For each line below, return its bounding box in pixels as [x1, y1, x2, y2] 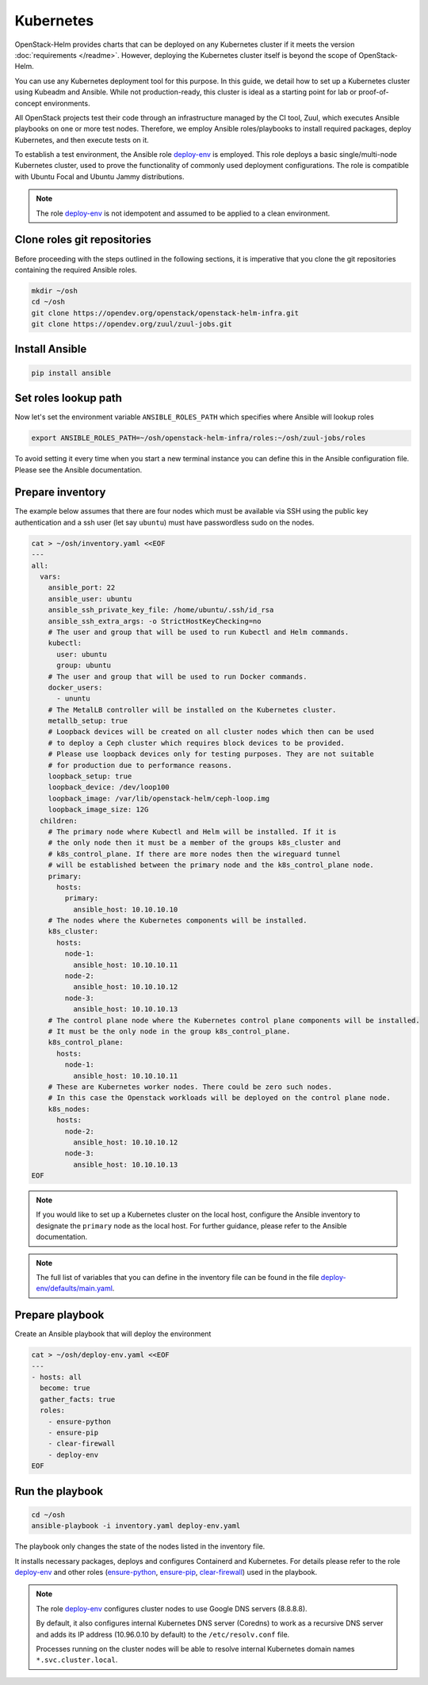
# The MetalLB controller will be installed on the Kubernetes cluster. [48, 705, 337, 714]
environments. [43, 98, 90, 108]
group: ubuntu [56, 661, 111, 670]
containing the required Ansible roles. [14, 265, 138, 274]
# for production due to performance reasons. [48, 761, 233, 770]
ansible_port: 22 [48, 583, 116, 592]
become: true [40, 1384, 90, 1393]
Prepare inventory [14, 486, 106, 499]
